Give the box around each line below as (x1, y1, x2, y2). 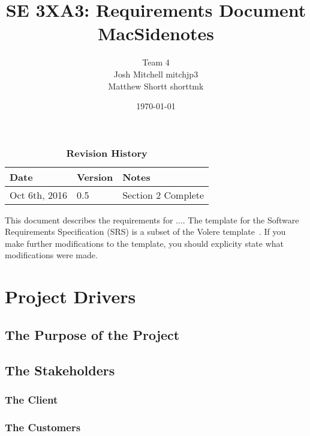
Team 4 (142, 56, 170, 68)
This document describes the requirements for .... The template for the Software (5, 213, 299, 226)
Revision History (66, 145, 148, 160)
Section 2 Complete (122, 187, 204, 202)
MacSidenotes (98, 21, 214, 46)
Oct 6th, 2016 (10, 187, 68, 202)
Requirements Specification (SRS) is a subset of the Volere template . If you (5, 225, 286, 238)
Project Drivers (5, 284, 136, 309)
